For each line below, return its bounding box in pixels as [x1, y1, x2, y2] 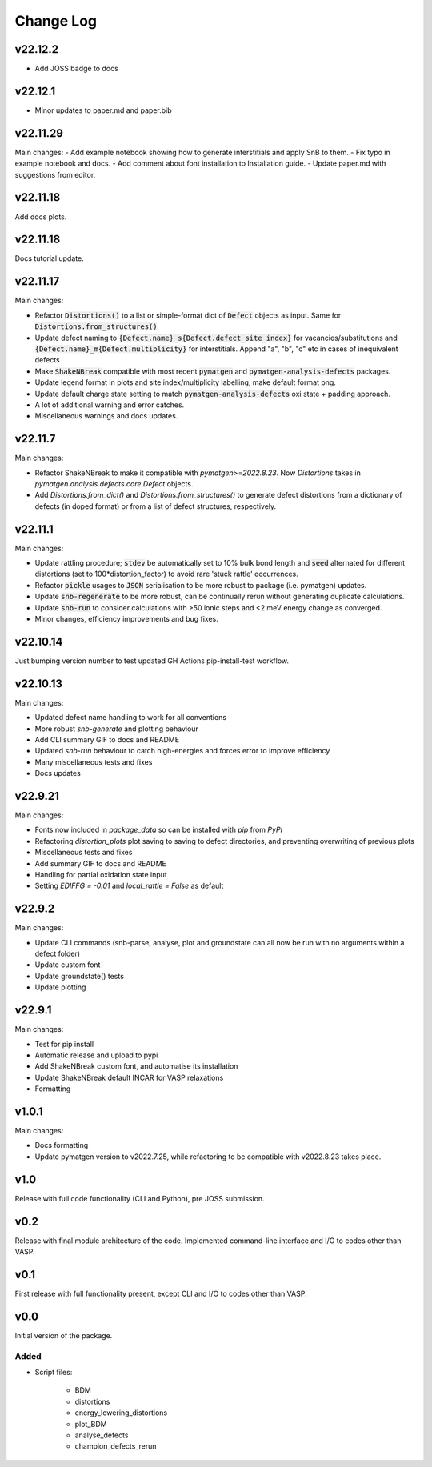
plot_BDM [74, 1419, 107, 1429]
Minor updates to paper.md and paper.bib [34, 105, 172, 115]
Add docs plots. [14, 212, 67, 222]
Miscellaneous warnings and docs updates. [34, 411, 178, 421]
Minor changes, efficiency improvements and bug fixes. [34, 614, 219, 623]
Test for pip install [34, 1039, 94, 1049]
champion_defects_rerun [74, 1441, 157, 1451]
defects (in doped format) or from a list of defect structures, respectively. [34, 501, 277, 511]
